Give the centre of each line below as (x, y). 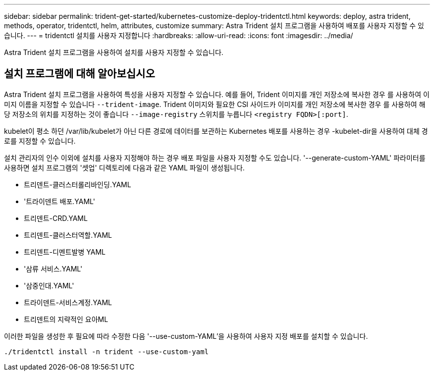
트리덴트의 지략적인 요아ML (66, 319)
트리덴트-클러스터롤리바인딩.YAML (78, 184)
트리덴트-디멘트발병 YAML (65, 252)
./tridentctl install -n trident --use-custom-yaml (107, 351)
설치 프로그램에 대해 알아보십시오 (80, 74)
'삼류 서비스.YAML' (53, 268)
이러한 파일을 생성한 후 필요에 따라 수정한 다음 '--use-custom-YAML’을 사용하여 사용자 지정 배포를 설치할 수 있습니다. (186, 336)
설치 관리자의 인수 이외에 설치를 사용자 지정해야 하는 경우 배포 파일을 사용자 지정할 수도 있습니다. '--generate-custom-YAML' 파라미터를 (215, 158)
